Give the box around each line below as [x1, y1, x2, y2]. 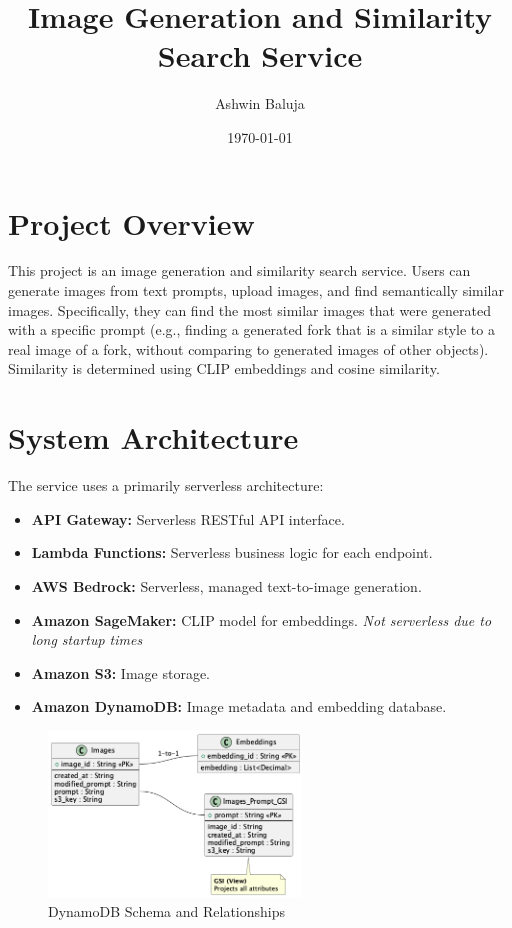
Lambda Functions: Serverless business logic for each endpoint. [31, 542, 433, 563]
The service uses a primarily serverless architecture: [8, 475, 324, 496]
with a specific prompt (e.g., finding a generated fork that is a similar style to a [8, 319, 495, 340]
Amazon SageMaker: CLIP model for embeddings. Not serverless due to [31, 609, 492, 630]
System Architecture [8, 417, 299, 458]
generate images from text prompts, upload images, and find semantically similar [8, 280, 504, 301]
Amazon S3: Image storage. [31, 662, 211, 683]
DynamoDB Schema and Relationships [48, 900, 285, 921]
